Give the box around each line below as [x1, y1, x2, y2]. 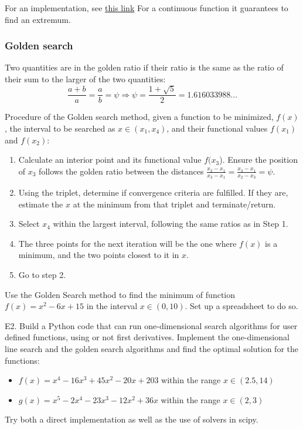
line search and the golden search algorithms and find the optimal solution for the [5, 342, 298, 354]
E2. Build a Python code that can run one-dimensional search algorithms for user [5, 319, 298, 331]
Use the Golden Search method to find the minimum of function [5, 288, 236, 300]
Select [18, 217, 40, 230]
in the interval [86, 300, 138, 312]
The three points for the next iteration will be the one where [18, 237, 237, 249]
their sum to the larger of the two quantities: [5, 73, 166, 85]
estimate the [18, 197, 63, 210]
